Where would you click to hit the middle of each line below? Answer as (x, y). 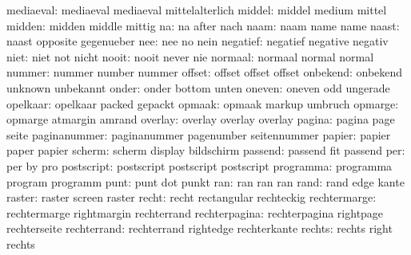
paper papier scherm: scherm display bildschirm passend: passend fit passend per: (206, 150)
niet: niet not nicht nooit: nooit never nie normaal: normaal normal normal (190, 56)
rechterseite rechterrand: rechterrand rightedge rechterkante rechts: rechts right (200, 228)
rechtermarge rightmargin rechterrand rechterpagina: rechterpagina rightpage (195, 212)
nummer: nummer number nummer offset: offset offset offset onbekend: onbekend (205, 72)
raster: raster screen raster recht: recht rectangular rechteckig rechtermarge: (192, 197)
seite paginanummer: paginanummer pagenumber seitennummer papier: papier (199, 134)
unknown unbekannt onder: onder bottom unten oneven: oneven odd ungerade (198, 87)
